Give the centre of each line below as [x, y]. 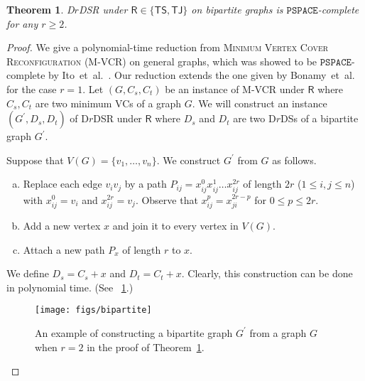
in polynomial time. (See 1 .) [70, 287]
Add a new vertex [62, 225]
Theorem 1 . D [40, 9]
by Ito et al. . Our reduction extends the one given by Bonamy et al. [202, 75]
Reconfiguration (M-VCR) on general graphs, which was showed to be [162, 61]
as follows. [294, 160]
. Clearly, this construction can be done [267, 273]
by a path [146, 184]
